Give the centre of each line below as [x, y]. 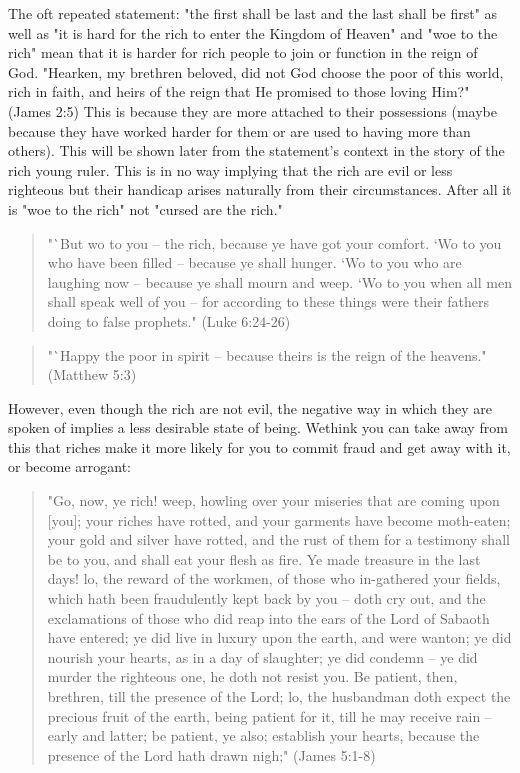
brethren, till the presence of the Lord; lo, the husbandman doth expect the [279, 696]
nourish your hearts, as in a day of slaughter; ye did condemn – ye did [262, 656]
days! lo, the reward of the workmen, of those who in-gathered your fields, [274, 578]
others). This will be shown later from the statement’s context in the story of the [256, 150]
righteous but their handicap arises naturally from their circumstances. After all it [260, 189]
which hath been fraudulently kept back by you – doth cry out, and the [266, 598]
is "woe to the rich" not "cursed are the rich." [145, 208]
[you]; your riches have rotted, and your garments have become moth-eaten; [279, 519]
